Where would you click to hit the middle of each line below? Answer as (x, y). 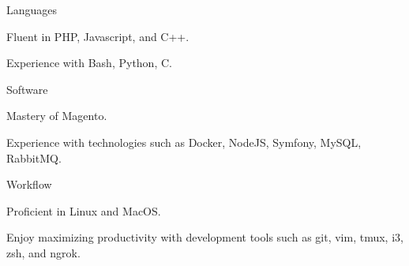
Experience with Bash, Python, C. (89, 63)
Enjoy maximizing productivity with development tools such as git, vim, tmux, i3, (205, 237)
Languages (32, 9)
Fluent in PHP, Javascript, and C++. (98, 36)
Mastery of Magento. (57, 116)
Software (27, 89)
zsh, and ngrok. (43, 252)
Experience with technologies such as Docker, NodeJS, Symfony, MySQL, (184, 142)
